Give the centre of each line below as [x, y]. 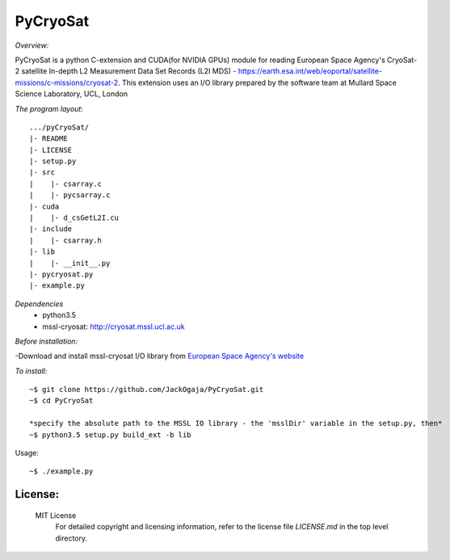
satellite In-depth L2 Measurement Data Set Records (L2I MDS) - [129, 71]
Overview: [32, 45]
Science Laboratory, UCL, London [71, 94]
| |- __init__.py [70, 263]
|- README [48, 139]
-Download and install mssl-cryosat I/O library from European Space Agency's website [160, 356]
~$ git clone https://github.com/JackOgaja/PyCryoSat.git [147, 389]
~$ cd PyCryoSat [61, 401]
